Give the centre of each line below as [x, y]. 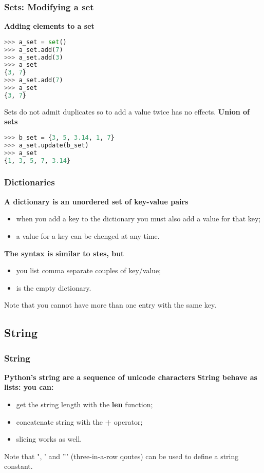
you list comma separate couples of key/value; [89, 270]
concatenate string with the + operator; [79, 421]
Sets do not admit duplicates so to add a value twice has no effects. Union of [127, 111]
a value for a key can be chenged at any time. [88, 235]
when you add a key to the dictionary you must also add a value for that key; [138, 219]
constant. [18, 466]
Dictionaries [30, 182]
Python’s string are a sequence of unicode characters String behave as [131, 377]
